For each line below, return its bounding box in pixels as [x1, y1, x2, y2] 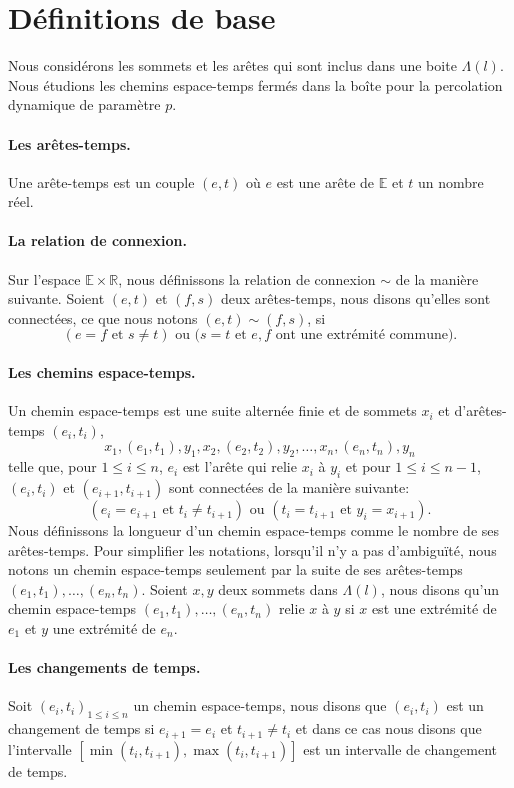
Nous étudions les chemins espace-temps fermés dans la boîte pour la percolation [8, 74, 503, 95]
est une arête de [276, 171, 375, 192]
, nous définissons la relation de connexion [118, 268, 376, 289]
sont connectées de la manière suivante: [168, 477, 410, 498]
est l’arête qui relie [182, 456, 297, 477]
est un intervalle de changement [303, 738, 497, 759]
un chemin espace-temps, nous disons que [133, 695, 387, 716]
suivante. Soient [8, 288, 105, 309]
